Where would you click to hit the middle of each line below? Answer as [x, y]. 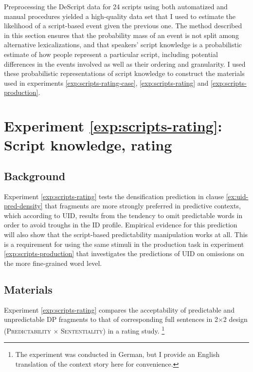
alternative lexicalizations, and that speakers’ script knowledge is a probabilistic [123, 45]
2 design [235, 319]
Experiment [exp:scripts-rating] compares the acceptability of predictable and [119, 309]
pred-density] [23, 206]
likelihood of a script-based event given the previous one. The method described [123, 26]
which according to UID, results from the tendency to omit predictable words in [123, 215]
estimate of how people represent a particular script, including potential [111, 54]
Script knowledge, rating [88, 145]
